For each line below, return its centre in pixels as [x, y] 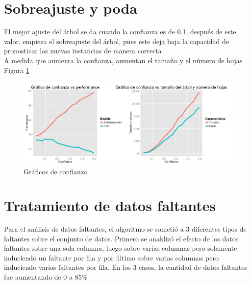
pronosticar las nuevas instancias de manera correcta [83, 51]
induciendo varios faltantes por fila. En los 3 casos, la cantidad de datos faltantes [125, 267]
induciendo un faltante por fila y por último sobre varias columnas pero [111, 257]
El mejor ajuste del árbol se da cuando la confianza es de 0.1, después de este [120, 32]
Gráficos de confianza [56, 172]
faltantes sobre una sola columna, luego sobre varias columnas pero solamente [121, 248]
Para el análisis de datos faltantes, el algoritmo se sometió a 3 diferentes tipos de [125, 229]
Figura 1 [17, 70]
